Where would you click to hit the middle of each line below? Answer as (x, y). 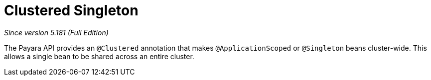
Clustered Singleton (71, 10)
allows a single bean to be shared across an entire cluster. (99, 56)
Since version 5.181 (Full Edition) (56, 32)
